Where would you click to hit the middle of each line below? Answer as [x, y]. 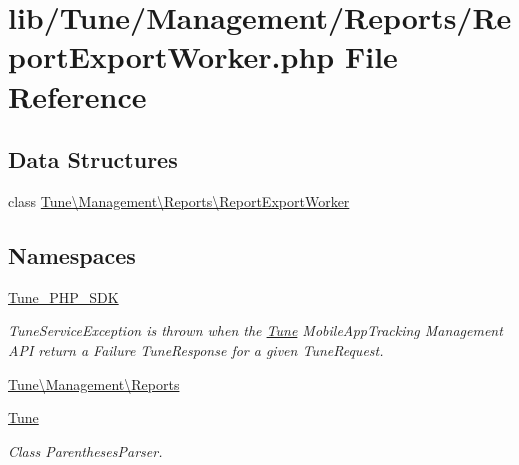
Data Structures [93, 159]
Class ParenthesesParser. [85, 450]
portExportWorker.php [171, 56]
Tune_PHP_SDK [63, 296]
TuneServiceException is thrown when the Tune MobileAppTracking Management [255, 330]
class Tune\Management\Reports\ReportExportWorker [179, 200]
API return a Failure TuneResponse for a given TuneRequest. [196, 349]
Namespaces [72, 254]
